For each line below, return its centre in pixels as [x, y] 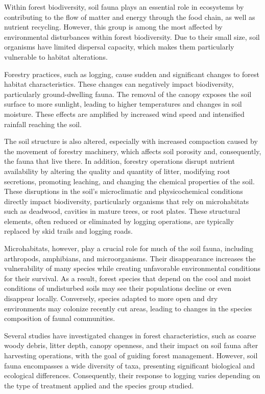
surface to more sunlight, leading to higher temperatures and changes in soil [123, 104]
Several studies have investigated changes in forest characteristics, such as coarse [130, 335]
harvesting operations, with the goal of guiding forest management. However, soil [131, 355]
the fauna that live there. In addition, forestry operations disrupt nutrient [120, 161]
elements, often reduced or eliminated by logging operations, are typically [119, 221]
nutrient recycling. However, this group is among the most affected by [113, 27]
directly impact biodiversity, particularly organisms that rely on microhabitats [127, 201]
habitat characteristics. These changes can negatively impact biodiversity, [119, 84]
